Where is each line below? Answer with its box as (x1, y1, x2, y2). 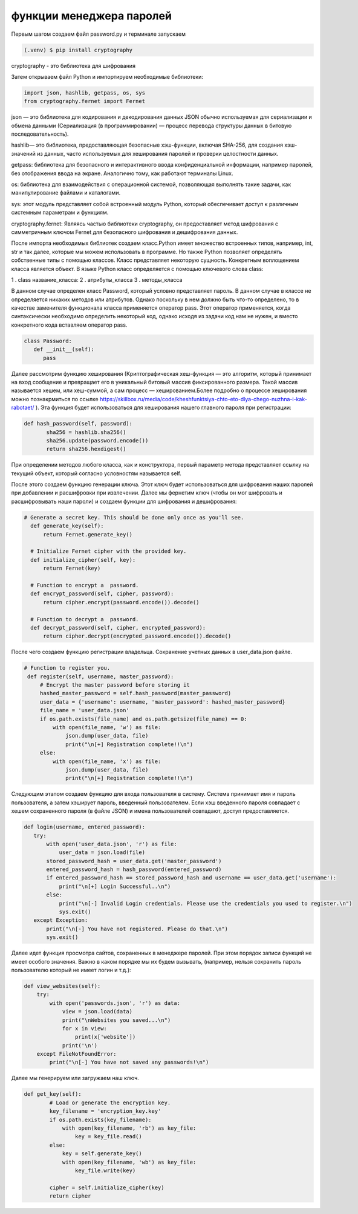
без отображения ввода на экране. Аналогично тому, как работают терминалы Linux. (11, 170, 233, 177)
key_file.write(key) (74, 1167, 136, 1174)
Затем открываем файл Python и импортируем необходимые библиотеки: (11, 73, 204, 80)
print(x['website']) (74, 1033, 136, 1041)
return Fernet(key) (43, 565, 101, 572)
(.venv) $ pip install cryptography (24, 46, 133, 53)
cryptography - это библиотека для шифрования (11, 62, 136, 69)
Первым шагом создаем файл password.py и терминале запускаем (11, 30, 186, 38)
